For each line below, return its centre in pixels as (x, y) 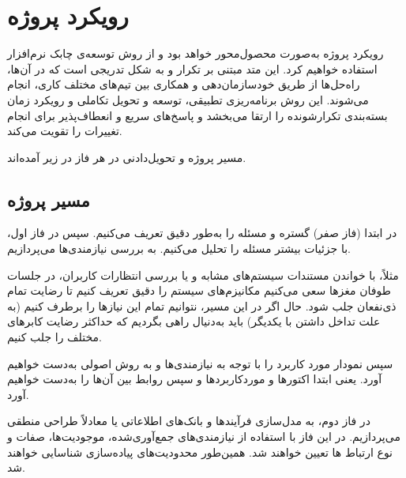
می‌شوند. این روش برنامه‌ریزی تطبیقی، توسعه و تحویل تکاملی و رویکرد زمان (188, 99)
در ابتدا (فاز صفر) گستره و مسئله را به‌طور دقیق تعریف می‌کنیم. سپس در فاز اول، (202, 233)
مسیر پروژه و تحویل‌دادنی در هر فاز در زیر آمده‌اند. (127, 157)
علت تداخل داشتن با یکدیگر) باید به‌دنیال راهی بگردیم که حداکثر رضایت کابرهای (194, 321)
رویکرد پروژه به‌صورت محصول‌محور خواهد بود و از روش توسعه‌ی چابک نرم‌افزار (195, 53)
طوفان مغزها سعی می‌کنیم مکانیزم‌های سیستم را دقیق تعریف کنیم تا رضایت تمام (199, 290)
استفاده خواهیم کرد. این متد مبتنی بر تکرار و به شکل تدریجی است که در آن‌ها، (192, 68)
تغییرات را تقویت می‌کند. (65, 131)
